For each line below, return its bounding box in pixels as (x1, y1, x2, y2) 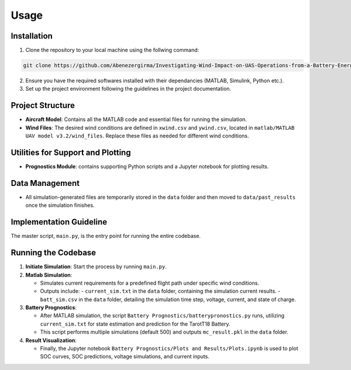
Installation (11, 31, 53, 41)
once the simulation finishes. (25, 202, 95, 209)
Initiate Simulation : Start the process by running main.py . (25, 263, 167, 270)
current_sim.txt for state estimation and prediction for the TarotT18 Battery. (40, 320, 230, 327)
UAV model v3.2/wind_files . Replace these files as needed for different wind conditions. (25, 132, 249, 140)
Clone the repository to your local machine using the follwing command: (25, 47, 199, 54)
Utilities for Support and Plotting (11, 147, 131, 157)
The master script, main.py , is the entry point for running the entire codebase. (11, 233, 201, 240)
